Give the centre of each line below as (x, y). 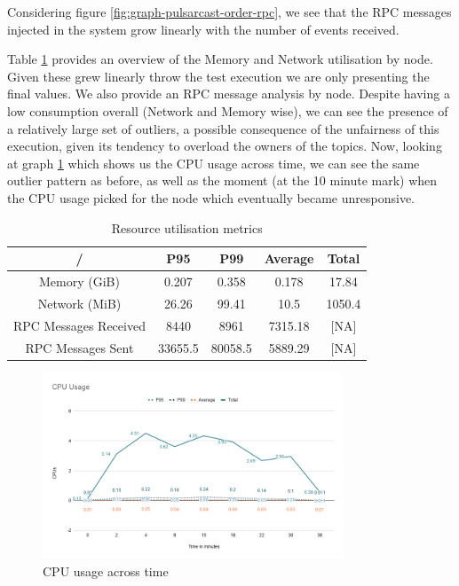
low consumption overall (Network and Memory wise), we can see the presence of (228, 110)
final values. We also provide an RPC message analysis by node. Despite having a (229, 94)
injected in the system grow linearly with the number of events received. (203, 29)
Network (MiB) (79, 303)
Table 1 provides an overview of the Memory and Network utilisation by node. (220, 59)
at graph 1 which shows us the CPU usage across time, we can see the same (214, 163)
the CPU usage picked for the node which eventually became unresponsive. (211, 197)
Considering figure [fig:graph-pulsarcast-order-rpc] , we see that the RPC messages (229, 12)
